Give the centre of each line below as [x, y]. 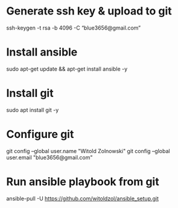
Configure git [40, 134]
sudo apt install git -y [33, 110]
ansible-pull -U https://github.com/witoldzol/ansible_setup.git [82, 198]
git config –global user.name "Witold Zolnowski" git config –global [88, 151]
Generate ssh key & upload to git [89, 11]
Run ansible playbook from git [83, 181]
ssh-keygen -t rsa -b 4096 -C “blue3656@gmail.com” [73, 28]
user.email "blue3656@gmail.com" [49, 157]
